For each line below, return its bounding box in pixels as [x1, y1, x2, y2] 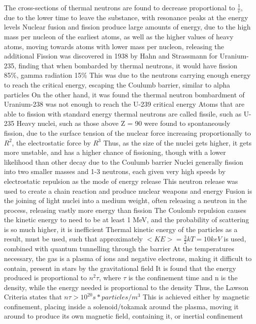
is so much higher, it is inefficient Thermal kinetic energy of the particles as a [4, 224, 238, 234]
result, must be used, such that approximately [4, 234, 143, 244]
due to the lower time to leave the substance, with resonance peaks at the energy [4, 12, 248, 22]
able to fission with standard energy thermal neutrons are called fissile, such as [4, 108, 242, 118]
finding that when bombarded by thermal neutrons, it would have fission [18, 60, 238, 70]
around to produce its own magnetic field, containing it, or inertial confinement [4, 311, 243, 321]
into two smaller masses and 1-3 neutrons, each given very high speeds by [4, 166, 226, 177]
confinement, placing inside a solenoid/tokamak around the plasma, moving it [4, 301, 239, 311]
